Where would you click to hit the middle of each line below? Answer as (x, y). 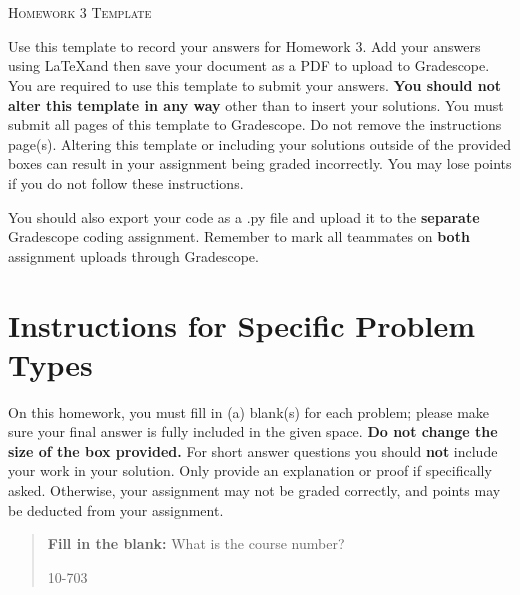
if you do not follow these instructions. (126, 182)
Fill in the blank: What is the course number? (196, 543)
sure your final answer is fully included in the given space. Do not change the (253, 431)
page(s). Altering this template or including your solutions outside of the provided (260, 143)
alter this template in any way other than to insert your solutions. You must (256, 104)
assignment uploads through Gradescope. (133, 255)
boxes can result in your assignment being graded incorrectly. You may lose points (260, 163)
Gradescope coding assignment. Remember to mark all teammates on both (239, 236)
